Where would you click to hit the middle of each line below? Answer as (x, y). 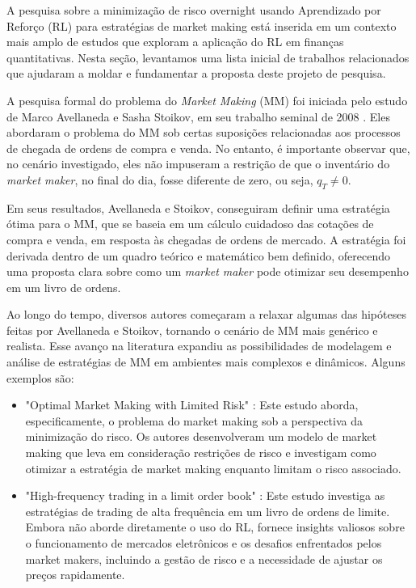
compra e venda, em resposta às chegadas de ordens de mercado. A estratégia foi (206, 239)
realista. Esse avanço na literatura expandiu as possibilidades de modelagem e (199, 346)
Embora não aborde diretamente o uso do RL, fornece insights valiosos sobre (215, 527)
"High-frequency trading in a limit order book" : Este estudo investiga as (205, 495)
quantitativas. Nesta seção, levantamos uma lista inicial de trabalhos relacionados (208, 57)
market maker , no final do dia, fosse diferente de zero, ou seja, (160, 179)
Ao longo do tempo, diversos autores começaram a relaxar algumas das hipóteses (206, 314)
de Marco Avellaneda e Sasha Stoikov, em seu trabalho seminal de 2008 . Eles (198, 116)
